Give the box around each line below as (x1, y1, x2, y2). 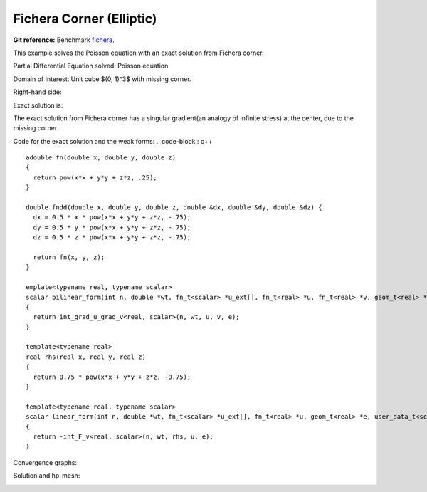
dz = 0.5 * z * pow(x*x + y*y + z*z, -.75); (33, 234, 191, 241)
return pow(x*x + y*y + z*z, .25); (33, 173, 158, 182)
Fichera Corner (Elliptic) (13, 11, 157, 26)
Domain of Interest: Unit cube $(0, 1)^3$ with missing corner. (13, 75, 191, 83)
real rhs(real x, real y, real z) (26, 352, 146, 361)
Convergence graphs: (13, 458, 78, 466)
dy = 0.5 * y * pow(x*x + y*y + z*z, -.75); (33, 223, 191, 231)
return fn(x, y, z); (33, 253, 105, 261)
